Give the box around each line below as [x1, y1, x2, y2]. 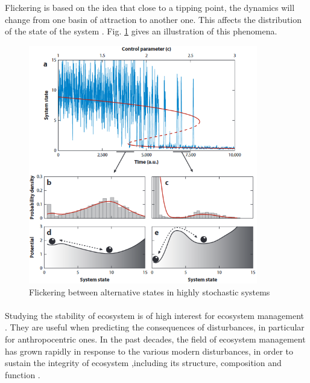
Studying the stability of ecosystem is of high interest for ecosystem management [5, 309, 305, 321]
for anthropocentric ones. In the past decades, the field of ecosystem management [5, 333, 306, 346]
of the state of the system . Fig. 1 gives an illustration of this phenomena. [5, 25, 277, 37]
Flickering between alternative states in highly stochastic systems [29, 285, 270, 298]
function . [5, 368, 40, 381]
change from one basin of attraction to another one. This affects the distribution [5, 13, 302, 25]
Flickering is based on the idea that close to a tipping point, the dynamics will [5, 1, 295, 13]
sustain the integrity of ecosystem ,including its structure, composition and [5, 356, 282, 369]
